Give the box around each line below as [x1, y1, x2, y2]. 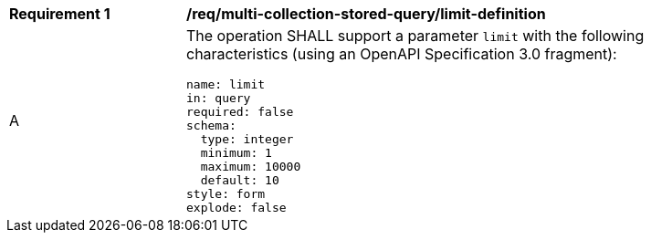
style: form [186, 187, 266, 201]
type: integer [200, 132, 294, 146]
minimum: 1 [200, 146, 272, 160]
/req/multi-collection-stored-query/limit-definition [186, 5, 546, 23]
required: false [186, 105, 294, 119]
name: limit [186, 78, 266, 91]
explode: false [186, 201, 287, 214]
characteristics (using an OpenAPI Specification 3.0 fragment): [186, 45, 617, 63]
